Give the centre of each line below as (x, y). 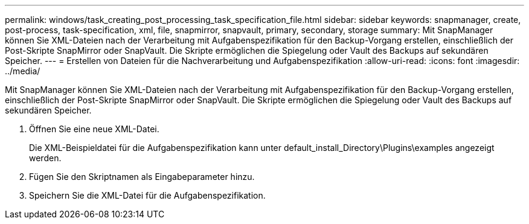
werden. (45, 158)
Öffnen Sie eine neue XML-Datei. (94, 129)
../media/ (23, 71)
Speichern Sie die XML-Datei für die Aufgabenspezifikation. (147, 195)
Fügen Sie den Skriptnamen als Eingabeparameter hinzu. (142, 177)
